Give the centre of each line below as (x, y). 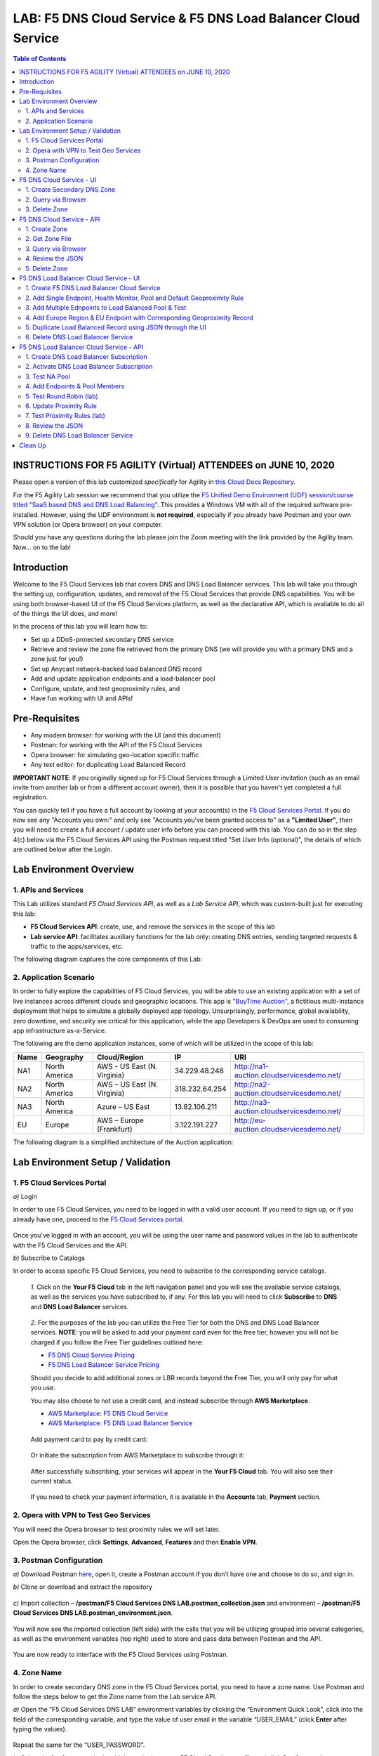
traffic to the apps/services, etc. (77, 946)
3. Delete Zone (47, 209)
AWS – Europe (120, 1120)
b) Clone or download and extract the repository (82, 1587)
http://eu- (250, 1120)
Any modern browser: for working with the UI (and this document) (126, 735)
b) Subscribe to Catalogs (49, 1258)
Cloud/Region (120, 1057)
